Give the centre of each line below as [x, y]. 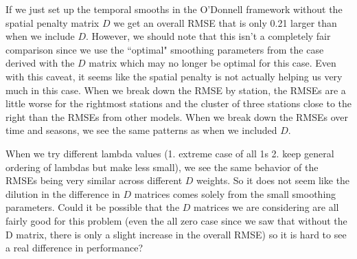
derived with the [40, 63]
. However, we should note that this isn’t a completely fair [208, 36]
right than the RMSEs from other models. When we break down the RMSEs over [177, 116]
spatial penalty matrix [53, 22]
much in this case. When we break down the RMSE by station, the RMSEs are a [176, 90]
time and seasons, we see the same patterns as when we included [141, 130]
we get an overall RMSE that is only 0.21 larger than [225, 22]
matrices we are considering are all [266, 207]
